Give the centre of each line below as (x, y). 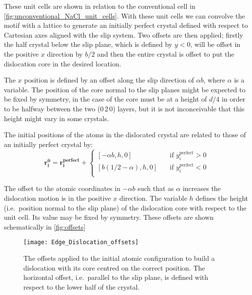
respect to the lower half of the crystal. (82, 286)
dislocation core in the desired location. (63, 63)
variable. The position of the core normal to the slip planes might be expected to (125, 89)
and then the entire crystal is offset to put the (166, 53)
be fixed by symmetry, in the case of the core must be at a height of (106, 99)
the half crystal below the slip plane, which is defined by (88, 44)
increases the (202, 188)
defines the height (222, 198)
